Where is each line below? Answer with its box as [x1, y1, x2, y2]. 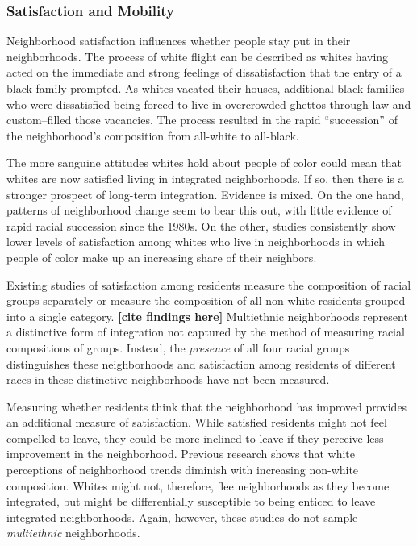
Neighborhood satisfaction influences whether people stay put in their [6, 32, 351, 49]
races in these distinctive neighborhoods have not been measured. [6, 371, 330, 388]
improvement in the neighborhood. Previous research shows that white [6, 445, 355, 462]
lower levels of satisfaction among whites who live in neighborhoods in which [6, 233, 386, 250]
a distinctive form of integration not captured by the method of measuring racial [6, 323, 405, 340]
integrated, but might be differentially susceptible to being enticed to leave [6, 493, 376, 510]
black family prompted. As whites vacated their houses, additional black [6, 80, 364, 96]
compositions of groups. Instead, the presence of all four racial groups [6, 339, 350, 356]
